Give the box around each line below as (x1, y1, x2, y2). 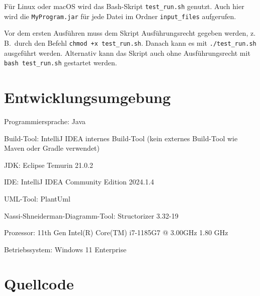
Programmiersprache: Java (4, 116, 86, 126)
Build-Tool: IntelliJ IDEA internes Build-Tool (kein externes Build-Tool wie (4, 133, 238, 143)
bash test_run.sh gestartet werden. (4, 57, 117, 68)
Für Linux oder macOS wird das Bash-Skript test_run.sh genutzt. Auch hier (4, 1, 244, 11)
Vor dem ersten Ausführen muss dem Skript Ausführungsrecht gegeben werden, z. (4, 28, 256, 38)
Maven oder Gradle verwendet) (4, 143, 100, 153)
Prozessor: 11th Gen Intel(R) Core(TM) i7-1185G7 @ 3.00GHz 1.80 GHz (4, 227, 228, 238)
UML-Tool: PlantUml (4, 193, 70, 204)
